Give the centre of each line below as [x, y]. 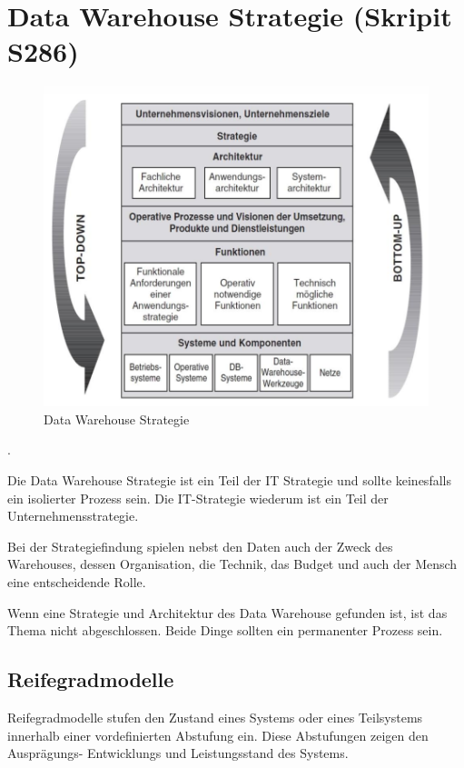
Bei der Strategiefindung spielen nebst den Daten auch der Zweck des [200, 546]
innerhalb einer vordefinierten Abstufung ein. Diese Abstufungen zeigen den [218, 735]
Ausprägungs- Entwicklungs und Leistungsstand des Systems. [178, 753]
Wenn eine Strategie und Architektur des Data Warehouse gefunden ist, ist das [227, 612]
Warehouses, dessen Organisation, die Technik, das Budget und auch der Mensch [232, 564]
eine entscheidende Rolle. [77, 582]
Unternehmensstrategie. [73, 516]
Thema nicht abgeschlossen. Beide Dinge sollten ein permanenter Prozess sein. [225, 630]
